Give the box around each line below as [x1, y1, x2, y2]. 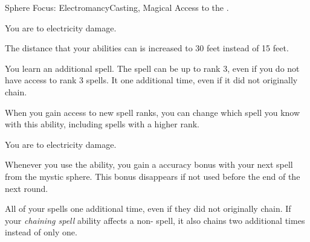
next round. [5, 182, 48, 194]
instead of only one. [5, 226, 77, 238]
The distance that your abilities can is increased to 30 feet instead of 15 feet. [5, 42, 289, 54]
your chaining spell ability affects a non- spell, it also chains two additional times [5, 214, 305, 226]
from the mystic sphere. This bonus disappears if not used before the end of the [5, 170, 300, 182]
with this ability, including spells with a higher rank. [5, 118, 199, 130]
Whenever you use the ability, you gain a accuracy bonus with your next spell [5, 158, 293, 171]
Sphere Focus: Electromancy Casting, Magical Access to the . [5, 1, 229, 13]
